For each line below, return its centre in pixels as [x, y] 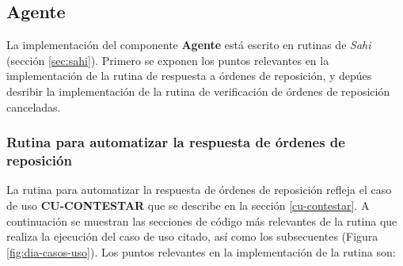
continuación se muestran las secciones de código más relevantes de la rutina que [202, 220]
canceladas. [34, 106]
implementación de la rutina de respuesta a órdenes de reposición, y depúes [189, 76]
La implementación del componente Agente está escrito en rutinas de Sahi [189, 45]
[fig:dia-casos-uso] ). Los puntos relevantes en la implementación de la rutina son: [201, 251]
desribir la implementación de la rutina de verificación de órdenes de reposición [198, 91]
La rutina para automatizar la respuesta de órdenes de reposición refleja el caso [199, 190]
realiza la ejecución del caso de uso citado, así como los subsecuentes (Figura [192, 236]
